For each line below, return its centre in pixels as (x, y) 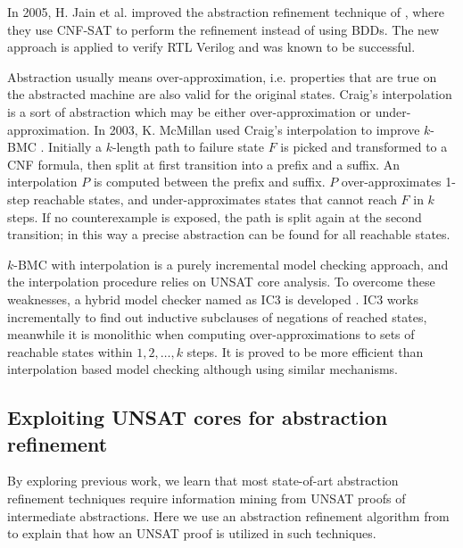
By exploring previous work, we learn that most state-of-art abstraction (203, 481)
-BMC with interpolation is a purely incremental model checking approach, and (231, 264)
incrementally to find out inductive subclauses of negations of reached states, (217, 316)
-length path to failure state (188, 147)
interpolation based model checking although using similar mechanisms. (203, 369)
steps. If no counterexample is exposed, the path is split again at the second (215, 216)
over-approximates (391, 182)
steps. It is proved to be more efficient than (305, 351)
